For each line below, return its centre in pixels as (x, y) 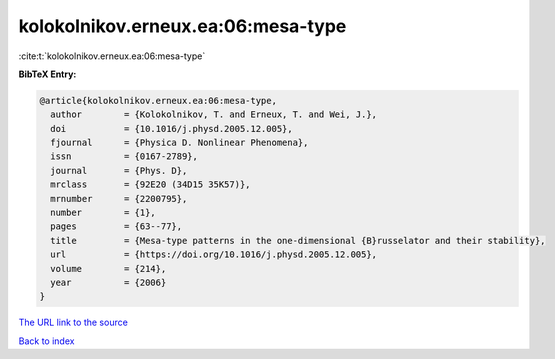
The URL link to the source (73, 322)
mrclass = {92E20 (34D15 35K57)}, (150, 184)
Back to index (46, 341)
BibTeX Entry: (47, 74)
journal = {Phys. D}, (119, 170)
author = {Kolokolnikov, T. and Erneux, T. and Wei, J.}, (214, 114)
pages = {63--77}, (116, 226)
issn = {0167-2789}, (124, 156)
